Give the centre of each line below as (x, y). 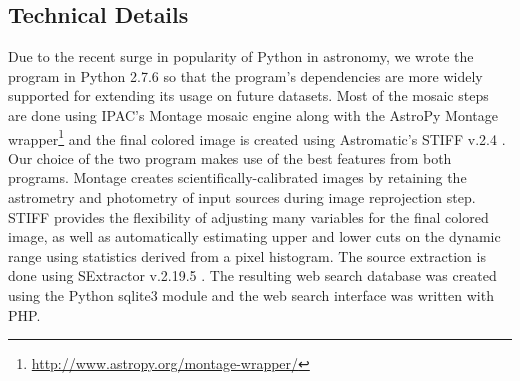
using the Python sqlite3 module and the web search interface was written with (251, 294)
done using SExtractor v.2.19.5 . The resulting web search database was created (252, 275)
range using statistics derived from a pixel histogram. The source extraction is (247, 255)
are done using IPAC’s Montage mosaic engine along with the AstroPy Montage (253, 114)
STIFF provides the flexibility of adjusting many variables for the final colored (248, 216)
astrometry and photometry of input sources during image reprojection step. (242, 197)
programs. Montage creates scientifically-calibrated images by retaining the (237, 177)
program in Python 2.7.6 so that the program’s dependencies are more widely (245, 75)
